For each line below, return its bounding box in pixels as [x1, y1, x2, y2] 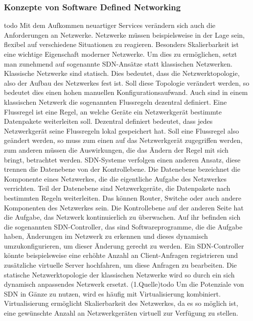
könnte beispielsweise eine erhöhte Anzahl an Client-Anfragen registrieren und [4, 250, 238, 260]
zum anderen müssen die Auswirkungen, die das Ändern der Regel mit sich [4, 144, 229, 155]
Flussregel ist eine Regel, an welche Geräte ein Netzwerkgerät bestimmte [4, 106, 222, 116]
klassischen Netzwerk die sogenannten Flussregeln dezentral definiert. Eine [4, 96, 227, 107]
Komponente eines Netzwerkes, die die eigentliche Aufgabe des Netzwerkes [4, 173, 227, 183]
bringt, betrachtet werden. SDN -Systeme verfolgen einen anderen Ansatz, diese [4, 154, 241, 164]
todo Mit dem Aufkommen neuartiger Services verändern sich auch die [4, 20, 216, 30]
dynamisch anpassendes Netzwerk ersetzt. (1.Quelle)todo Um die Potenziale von [4, 279, 244, 289]
